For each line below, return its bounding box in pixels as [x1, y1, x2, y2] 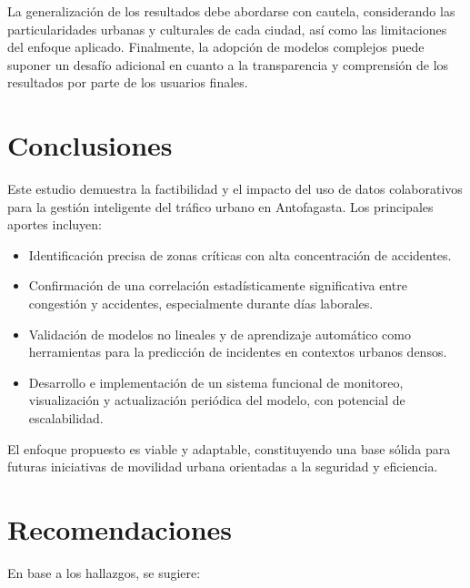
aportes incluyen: [7, 215, 102, 234]
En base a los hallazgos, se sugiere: [7, 563, 201, 582]
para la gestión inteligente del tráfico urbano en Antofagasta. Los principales [7, 197, 434, 216]
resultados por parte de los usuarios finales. [7, 73, 248, 92]
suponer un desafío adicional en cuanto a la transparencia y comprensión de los [7, 55, 449, 74]
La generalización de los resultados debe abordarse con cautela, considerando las [7, 2, 455, 20]
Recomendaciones [7, 511, 233, 547]
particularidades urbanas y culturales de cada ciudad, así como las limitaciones [7, 19, 447, 38]
